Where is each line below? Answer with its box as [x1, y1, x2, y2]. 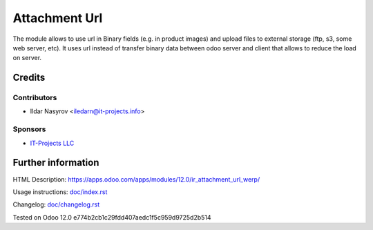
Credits [12, 72, 46, 84]
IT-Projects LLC [30, 139, 75, 147]
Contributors [12, 93, 57, 103]
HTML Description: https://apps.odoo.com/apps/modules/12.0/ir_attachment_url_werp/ [12, 175, 260, 183]
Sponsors [12, 124, 46, 134]
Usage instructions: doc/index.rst [12, 187, 108, 196]
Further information [12, 157, 99, 169]
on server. [12, 54, 41, 62]
